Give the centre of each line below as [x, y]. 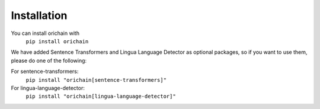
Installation [39, 15]
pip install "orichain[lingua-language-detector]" [101, 97]
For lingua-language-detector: [48, 88]
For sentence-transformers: [45, 72]
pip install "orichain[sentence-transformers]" [96, 80]
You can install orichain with [45, 33]
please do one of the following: [49, 60]
